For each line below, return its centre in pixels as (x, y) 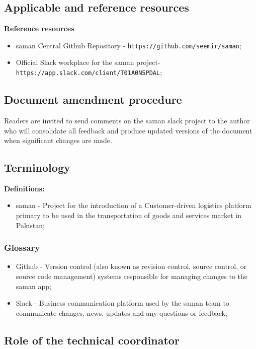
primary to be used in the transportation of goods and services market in (129, 215)
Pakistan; (30, 225)
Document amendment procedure (93, 99)
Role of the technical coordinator (92, 340)
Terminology (37, 167)
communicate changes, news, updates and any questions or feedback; (121, 312)
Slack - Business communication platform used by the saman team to (122, 303)
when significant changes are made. (58, 140)
